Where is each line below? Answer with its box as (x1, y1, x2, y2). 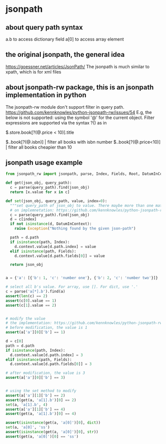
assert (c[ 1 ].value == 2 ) (5, 303, 57, 308)
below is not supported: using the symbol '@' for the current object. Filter (5, 115, 155, 121)
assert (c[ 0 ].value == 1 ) (5, 298, 57, 303)
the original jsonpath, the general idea (5, 50, 125, 59)
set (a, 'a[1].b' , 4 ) (5, 402, 48, 407)
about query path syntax (5, 23, 83, 32)
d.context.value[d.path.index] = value (14, 244, 97, 249)
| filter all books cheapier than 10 (5, 144, 72, 150)
